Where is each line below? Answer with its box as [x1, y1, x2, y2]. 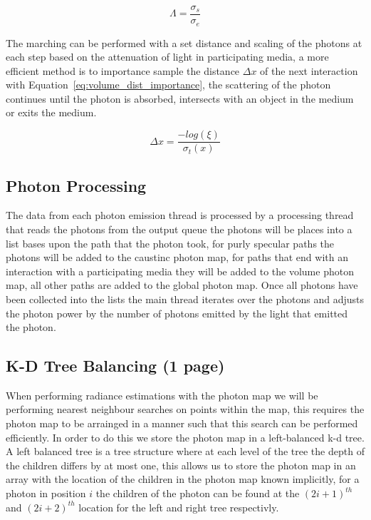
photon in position [6, 486, 86, 501]
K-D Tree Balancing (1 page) [6, 355, 225, 377]
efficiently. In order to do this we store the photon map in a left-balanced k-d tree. [6, 429, 365, 444]
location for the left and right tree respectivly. [78, 499, 279, 514]
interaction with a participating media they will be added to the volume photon [6, 263, 354, 278]
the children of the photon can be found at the [95, 486, 300, 501]
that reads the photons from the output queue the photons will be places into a [6, 221, 352, 236]
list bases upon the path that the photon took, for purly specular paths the [6, 235, 335, 250]
